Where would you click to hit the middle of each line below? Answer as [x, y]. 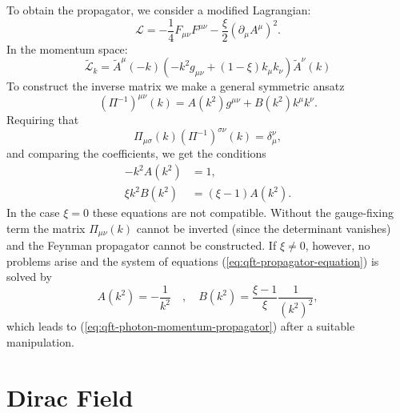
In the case [33, 213]
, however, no [338, 245]
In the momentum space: [67, 48]
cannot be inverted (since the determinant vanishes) [264, 228]
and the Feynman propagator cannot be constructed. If [142, 245]
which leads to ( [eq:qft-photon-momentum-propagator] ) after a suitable [181, 326]
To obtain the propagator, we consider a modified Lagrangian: [159, 10]
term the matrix [46, 228]
